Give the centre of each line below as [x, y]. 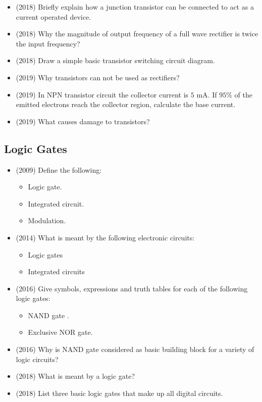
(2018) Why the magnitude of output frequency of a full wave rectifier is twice [137, 34]
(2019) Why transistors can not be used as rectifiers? [98, 77]
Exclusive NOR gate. [60, 332]
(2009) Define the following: [59, 169]
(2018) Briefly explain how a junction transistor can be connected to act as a [135, 7]
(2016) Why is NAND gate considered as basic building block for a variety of [135, 349]
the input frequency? [48, 43]
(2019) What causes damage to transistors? [83, 121]
